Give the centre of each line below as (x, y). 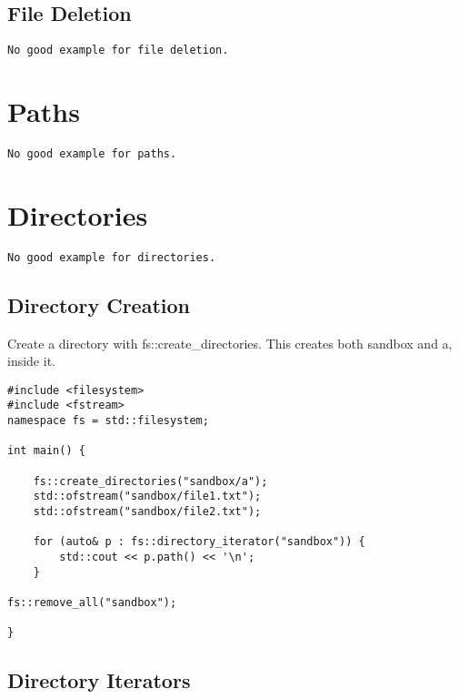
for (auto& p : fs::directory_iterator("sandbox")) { (199, 542)
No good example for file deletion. (118, 51)
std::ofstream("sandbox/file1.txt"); (147, 496)
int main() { (46, 451)
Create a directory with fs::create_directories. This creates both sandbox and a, (230, 343)
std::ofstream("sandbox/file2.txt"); (147, 512)
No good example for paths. (92, 153)
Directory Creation (99, 304)
